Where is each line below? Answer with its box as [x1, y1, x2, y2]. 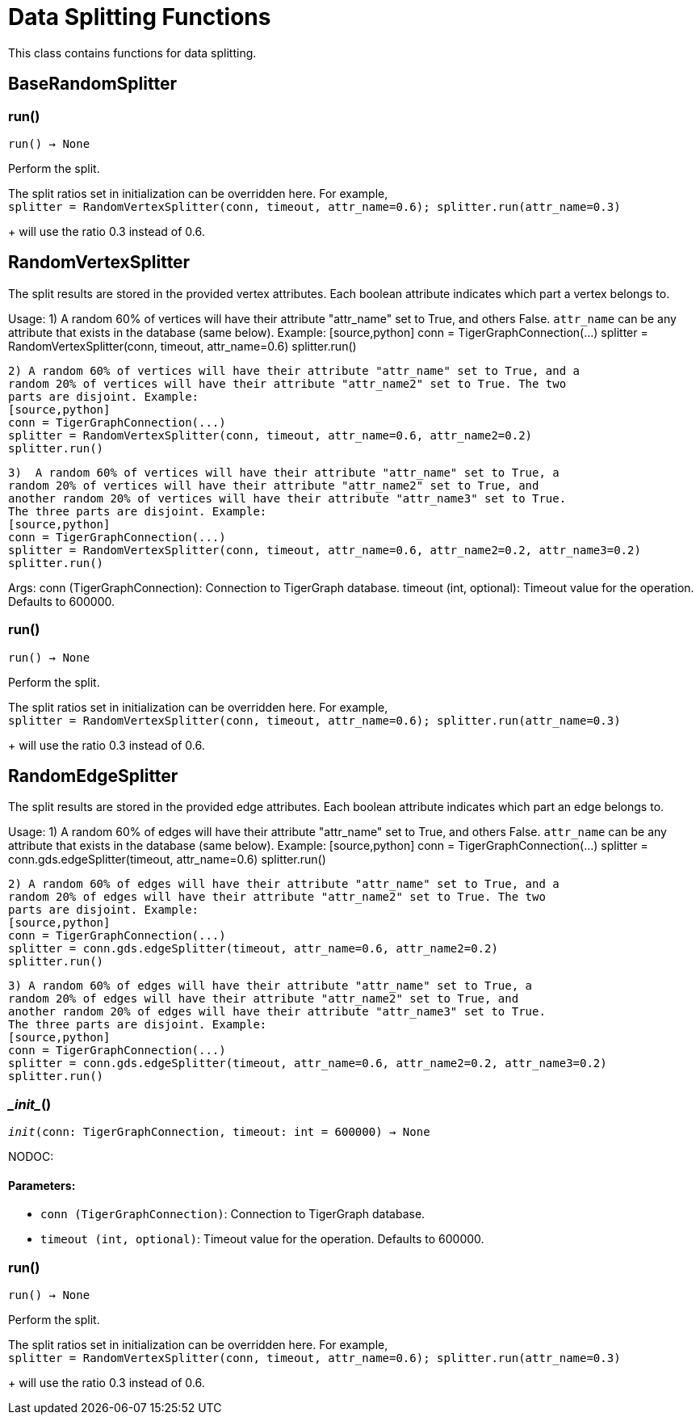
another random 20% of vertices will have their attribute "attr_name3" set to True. [8, 491, 567, 505]
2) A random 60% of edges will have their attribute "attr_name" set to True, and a [8, 877, 560, 891]
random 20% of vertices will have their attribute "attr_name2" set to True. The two [8, 376, 567, 390]
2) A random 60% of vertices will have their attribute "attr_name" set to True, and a [8, 364, 581, 377]
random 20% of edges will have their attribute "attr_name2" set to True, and [8, 992, 519, 1006]
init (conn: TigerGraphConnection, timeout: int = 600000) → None [8, 1125, 430, 1139]
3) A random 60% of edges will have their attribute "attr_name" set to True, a [8, 979, 533, 993]
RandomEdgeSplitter [8, 765, 178, 786]
